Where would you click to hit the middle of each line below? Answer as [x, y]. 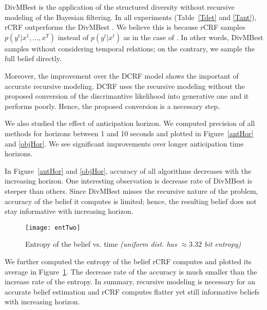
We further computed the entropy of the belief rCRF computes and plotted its [128, 261]
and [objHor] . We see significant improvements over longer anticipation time [124, 143]
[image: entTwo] [53, 227]
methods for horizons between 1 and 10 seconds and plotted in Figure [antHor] [129, 133]
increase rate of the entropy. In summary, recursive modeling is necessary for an [130, 281]
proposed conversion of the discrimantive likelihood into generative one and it [127, 96]
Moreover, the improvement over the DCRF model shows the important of [122, 75]
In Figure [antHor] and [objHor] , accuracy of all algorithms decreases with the [128, 170]
